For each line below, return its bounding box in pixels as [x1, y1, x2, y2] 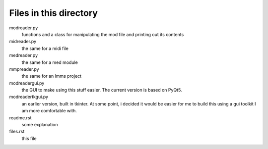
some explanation [21, 122, 58, 128]
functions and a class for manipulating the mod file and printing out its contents [21, 31, 184, 37]
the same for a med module [21, 59, 78, 65]
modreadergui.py [9, 80, 45, 86]
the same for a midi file [21, 45, 69, 51]
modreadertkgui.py [9, 94, 49, 100]
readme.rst [9, 114, 32, 121]
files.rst [9, 129, 25, 135]
